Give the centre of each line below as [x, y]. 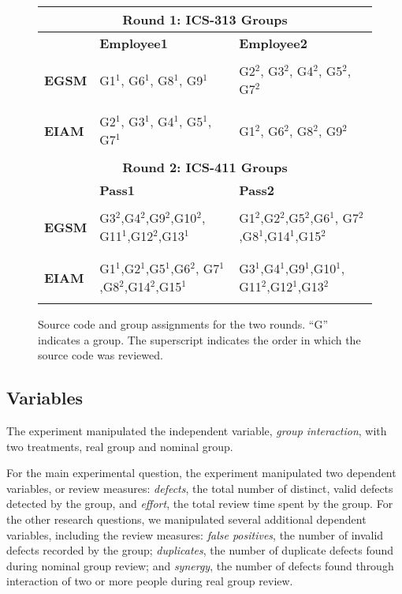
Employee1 [134, 43]
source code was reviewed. [100, 355]
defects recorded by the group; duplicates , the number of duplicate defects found [200, 550]
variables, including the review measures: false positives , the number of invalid [195, 534]
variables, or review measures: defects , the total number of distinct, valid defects [200, 488]
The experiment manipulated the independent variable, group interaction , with [197, 430]
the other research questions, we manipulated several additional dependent [186, 519]
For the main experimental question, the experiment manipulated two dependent [201, 473]
